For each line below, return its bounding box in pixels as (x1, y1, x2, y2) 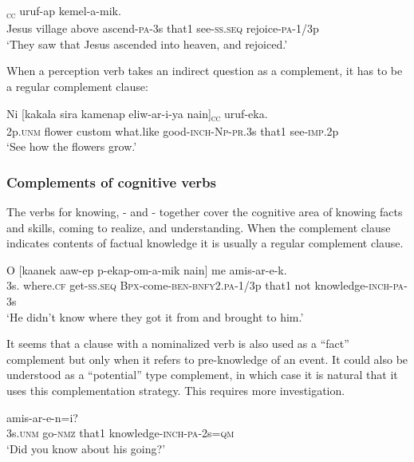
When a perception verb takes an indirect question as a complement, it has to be (6, 62, 403, 79)
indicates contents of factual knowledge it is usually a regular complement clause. (6, 235, 404, 251)
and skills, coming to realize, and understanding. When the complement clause (6, 219, 391, 235)
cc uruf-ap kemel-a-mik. (6, 2, 121, 21)
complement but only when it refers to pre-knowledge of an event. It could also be (6, 350, 408, 367)
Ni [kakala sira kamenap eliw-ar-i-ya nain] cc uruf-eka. (6, 105, 268, 124)
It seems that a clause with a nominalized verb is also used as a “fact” (6, 335, 349, 352)
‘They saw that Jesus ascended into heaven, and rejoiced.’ (6, 35, 288, 52)
